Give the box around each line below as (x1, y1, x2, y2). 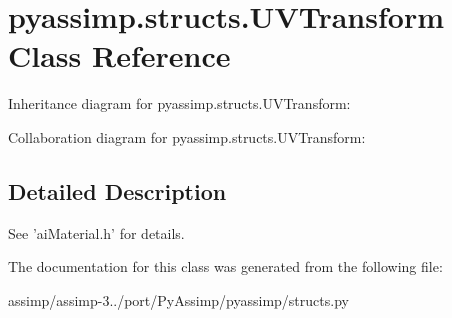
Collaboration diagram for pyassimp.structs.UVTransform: (8, 126, 366, 147)
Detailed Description (8, 175, 227, 206)
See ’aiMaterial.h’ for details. (8, 222, 185, 243)
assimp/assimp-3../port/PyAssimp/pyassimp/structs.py (8, 289, 349, 310)
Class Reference (8, 35, 231, 76)
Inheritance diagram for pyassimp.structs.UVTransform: (8, 93, 351, 114)
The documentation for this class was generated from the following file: (8, 256, 443, 277)
